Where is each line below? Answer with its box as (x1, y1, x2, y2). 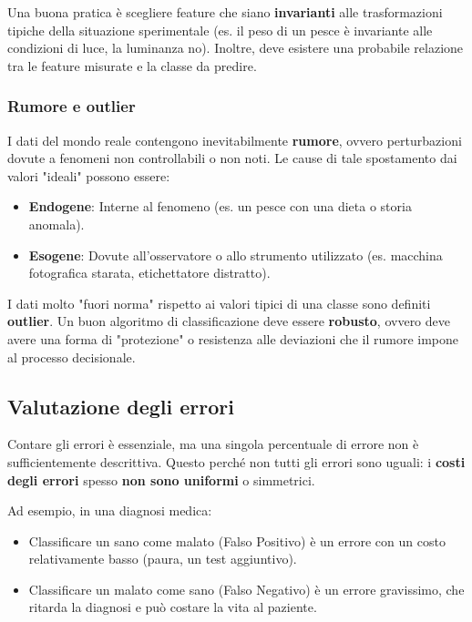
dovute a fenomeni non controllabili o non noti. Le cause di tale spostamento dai (7, 148, 457, 168)
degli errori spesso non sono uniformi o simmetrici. (7, 470, 315, 489)
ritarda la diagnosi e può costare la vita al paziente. (28, 597, 317, 617)
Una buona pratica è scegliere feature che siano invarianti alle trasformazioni (7, 3, 443, 21)
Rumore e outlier (7, 95, 136, 117)
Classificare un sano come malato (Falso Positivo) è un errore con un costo (28, 531, 446, 550)
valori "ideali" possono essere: (7, 166, 170, 185)
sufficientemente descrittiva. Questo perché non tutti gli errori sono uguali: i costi (7, 452, 466, 471)
